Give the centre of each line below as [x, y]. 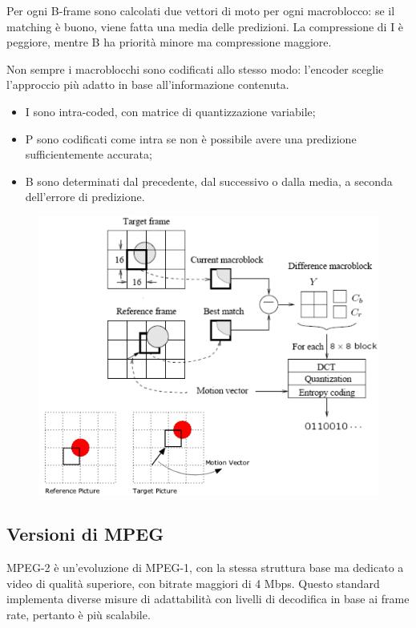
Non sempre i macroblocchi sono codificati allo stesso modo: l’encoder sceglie [195, 68]
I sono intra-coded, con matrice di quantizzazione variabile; [170, 111]
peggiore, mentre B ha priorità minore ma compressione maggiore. [169, 42]
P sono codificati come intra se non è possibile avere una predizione [191, 138]
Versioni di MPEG [85, 534]
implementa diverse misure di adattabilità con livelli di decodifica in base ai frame [208, 599]
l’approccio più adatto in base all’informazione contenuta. [148, 85]
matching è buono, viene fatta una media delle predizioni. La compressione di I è [205, 26]
